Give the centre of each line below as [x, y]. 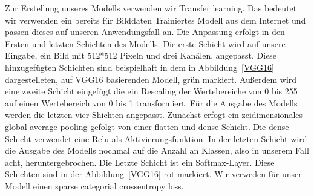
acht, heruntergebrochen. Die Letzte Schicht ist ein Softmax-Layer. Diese [140, 162]
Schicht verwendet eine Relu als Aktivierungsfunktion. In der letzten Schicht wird [156, 138]
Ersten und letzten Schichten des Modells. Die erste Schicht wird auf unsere [145, 43]
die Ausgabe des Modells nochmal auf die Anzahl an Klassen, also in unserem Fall [157, 150]
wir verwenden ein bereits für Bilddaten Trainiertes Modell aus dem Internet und [155, 20]
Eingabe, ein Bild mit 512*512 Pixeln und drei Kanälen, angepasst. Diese [141, 55]
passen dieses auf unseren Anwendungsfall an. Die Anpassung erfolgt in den [145, 32]
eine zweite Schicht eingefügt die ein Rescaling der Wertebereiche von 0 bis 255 [151, 91]
